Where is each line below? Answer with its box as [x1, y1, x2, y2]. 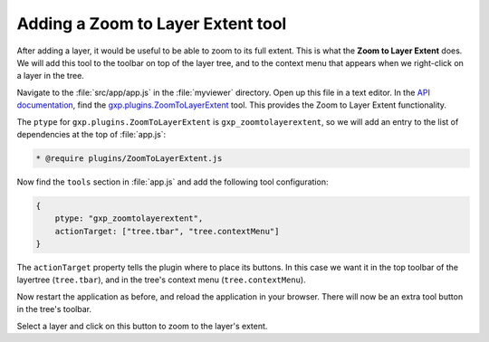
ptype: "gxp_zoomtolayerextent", [54, 214, 204, 223]
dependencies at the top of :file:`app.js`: [16, 128, 167, 139]
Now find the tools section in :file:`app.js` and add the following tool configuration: [16, 176, 329, 187]
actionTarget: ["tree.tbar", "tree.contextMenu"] [54, 226, 280, 236]
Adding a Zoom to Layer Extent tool [16, 14, 287, 33]
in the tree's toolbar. [16, 304, 92, 315]
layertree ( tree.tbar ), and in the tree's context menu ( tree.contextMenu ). [16, 274, 307, 285]
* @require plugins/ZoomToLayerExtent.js [35, 153, 223, 163]
